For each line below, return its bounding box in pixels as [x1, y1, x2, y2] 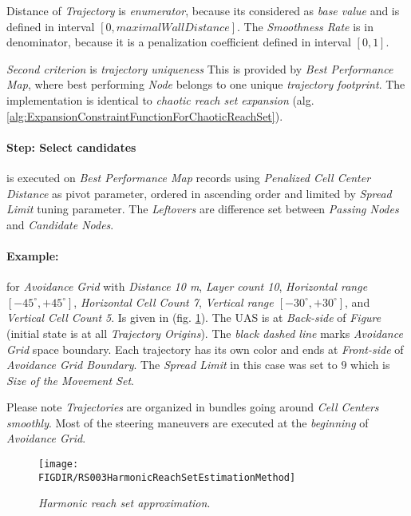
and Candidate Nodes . [6, 216, 114, 232]
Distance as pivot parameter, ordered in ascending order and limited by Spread [6, 185, 392, 201]
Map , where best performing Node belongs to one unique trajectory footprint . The [6, 76, 405, 93]
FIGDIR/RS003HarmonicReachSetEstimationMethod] [38, 471, 296, 483]
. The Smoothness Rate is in [237, 18, 373, 34]
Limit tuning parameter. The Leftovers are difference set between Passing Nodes [6, 200, 399, 217]
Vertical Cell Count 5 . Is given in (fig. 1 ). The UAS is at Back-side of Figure [6, 309, 381, 326]
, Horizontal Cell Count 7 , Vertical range [73, 293, 274, 310]
